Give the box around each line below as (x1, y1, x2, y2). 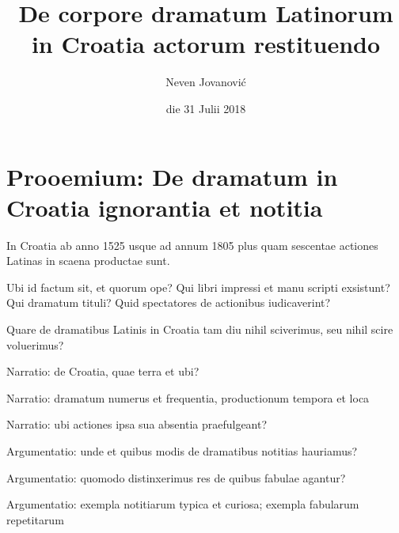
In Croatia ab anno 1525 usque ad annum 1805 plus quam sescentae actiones (6, 236, 378, 253)
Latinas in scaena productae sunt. (6, 252, 170, 269)
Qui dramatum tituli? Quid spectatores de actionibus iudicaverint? (6, 294, 331, 311)
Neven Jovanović (165, 74, 246, 90)
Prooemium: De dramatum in (6, 160, 338, 192)
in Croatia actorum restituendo (31, 28, 381, 60)
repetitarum (6, 511, 64, 527)
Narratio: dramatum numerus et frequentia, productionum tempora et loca (6, 389, 370, 406)
